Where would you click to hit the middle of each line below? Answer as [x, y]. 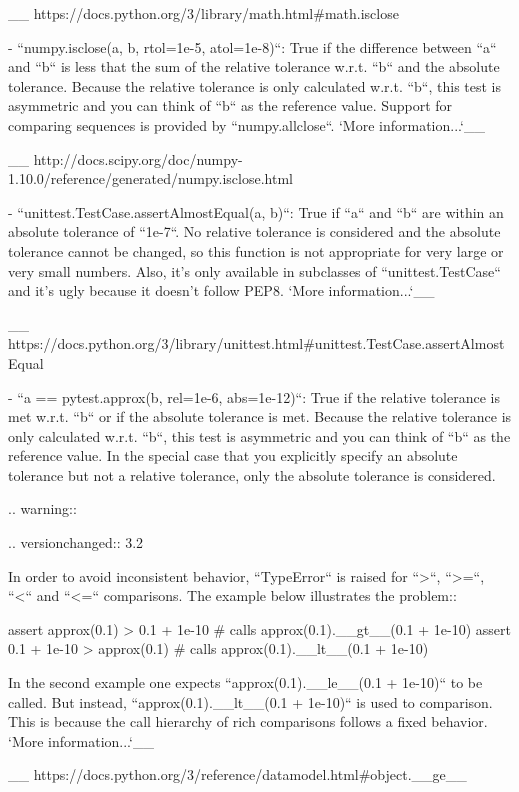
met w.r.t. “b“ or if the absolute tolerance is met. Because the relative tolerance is [260, 416]
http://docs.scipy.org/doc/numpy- [138, 158]
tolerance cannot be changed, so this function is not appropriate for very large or [256, 250]
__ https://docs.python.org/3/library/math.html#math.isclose [203, 13]
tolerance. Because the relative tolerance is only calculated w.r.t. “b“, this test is [255, 85]
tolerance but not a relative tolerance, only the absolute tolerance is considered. [252, 474]
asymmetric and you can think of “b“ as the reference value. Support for [230, 105]
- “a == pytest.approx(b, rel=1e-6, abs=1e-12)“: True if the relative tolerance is [254, 396]
